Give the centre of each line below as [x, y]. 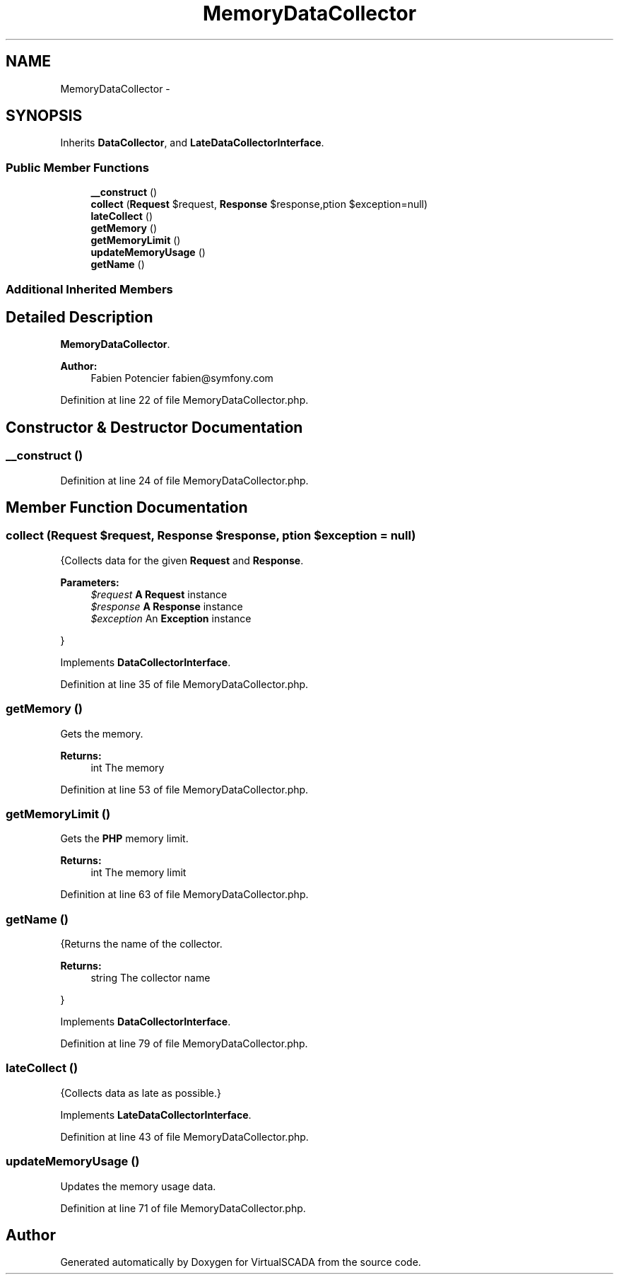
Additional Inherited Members [89, 289]
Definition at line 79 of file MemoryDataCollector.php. [184, 1044]
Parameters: [90, 582]
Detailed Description [79, 317]
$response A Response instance [167, 606]
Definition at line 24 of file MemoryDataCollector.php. [184, 480]
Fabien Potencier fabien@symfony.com [182, 378]
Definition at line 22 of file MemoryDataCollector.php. [184, 400]
